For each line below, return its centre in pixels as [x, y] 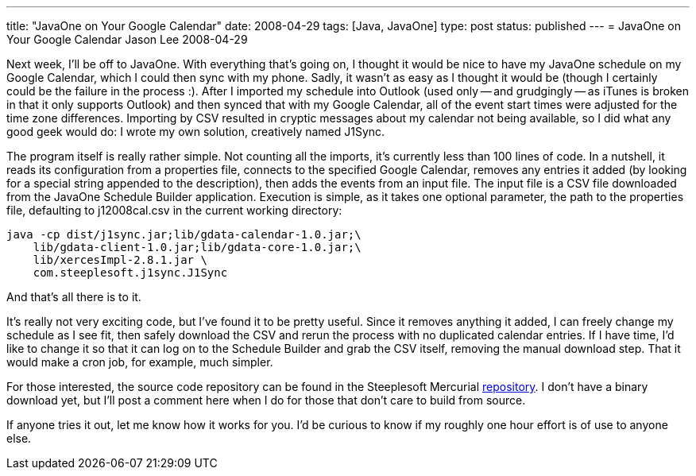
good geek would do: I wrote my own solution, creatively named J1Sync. [196, 132]
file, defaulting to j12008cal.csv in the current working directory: [174, 210]
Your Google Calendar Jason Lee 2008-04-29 [127, 39]
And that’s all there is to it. [74, 297]
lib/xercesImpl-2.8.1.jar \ [120, 260]
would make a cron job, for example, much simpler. [140, 362]
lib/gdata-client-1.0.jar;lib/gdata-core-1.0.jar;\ [197, 247]
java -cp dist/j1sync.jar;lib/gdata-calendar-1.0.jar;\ [184, 234]
